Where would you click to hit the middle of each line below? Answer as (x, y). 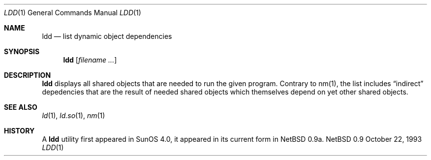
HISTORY (19, 131)
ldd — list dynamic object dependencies (107, 36)
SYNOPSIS (22, 51)
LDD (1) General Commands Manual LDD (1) (73, 13)
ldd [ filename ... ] (90, 60)
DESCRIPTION (28, 75)
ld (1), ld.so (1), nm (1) (74, 115)
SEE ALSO (21, 107)
